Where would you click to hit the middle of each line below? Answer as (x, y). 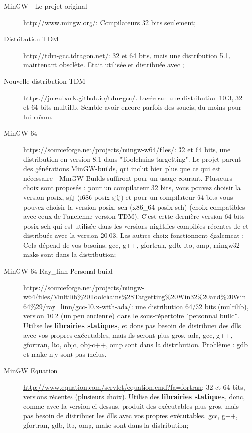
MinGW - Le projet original (45, 6)
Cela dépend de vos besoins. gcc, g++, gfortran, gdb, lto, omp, (117, 245)
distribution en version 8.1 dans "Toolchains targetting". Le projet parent (132, 159)
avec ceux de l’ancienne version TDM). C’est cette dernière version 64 (127, 216)
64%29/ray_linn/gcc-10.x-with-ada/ (77, 306)
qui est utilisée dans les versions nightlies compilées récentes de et (151, 226)
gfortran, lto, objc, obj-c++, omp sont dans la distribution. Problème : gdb (136, 344)
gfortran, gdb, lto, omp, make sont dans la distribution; (106, 425)
